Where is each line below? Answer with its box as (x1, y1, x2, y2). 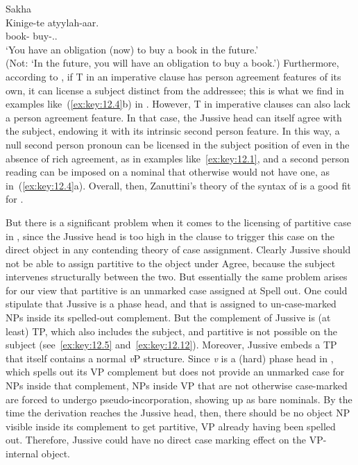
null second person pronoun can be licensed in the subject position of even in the (6, 137, 350, 151)
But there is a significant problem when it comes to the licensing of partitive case (6, 214, 352, 229)
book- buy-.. (6, 28, 58, 43)
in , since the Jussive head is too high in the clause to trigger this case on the (6, 228, 335, 243)
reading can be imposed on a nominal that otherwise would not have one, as (6, 164, 330, 179)
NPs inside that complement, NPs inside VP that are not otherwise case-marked (6, 378, 348, 393)
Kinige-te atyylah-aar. (6, 15, 99, 29)
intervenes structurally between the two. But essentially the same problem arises (6, 269, 348, 284)
